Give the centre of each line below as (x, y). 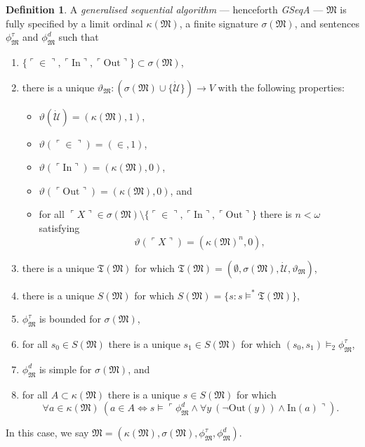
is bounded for (70, 319)
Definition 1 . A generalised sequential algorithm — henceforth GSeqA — (165, 9)
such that (79, 37)
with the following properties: (281, 87)
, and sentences (327, 23)
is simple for (65, 369)
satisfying (59, 227)
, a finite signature (219, 23)
